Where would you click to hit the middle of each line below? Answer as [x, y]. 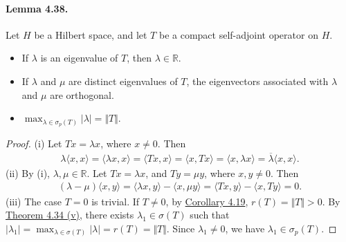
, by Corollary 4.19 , [207, 201]
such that [210, 215]
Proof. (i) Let [34, 143]
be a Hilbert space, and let [91, 34]
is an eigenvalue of [79, 58]
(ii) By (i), [28, 173]
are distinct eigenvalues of [123, 81]
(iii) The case [34, 201]
